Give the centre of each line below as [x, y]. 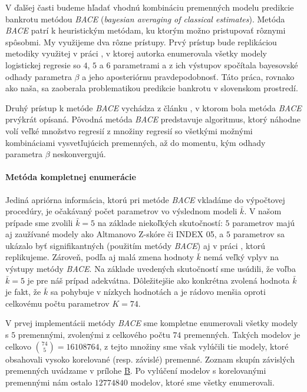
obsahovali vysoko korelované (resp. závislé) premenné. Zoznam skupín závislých [150, 359]
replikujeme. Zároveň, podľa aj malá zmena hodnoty [100, 257]
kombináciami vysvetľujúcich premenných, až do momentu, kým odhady [136, 142]
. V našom [263, 211]
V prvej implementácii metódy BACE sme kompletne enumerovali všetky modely [152, 323]
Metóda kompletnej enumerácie [71, 177]
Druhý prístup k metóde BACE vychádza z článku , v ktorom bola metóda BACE [153, 107]
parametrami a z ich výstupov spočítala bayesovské [206, 64]
